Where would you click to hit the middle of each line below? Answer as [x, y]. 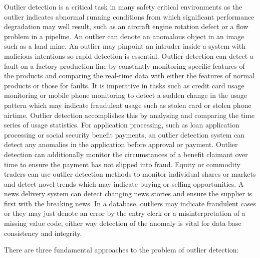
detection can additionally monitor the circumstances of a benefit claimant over [126, 154]
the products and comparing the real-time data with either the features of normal [129, 76]
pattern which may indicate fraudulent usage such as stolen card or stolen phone [128, 105]
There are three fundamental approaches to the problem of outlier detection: [121, 250]
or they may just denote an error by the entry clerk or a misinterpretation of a [125, 213]
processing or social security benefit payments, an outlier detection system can [124, 134]
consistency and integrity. [43, 233]
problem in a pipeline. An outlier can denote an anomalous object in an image [124, 36]
